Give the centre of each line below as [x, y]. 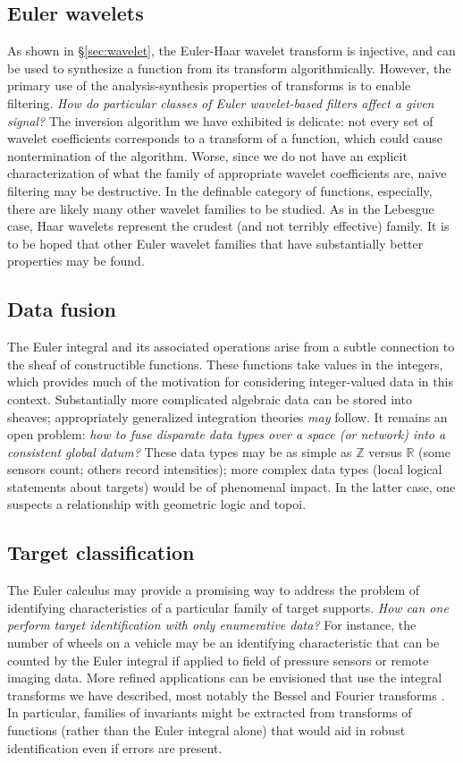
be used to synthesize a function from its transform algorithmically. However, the [229, 68]
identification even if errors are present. [115, 747]
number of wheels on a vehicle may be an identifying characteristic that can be [223, 643]
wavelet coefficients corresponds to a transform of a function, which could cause [225, 138]
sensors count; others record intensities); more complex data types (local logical [225, 469]
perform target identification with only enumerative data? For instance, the [212, 625]
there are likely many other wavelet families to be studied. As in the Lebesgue [221, 208]
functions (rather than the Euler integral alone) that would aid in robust [206, 730]
